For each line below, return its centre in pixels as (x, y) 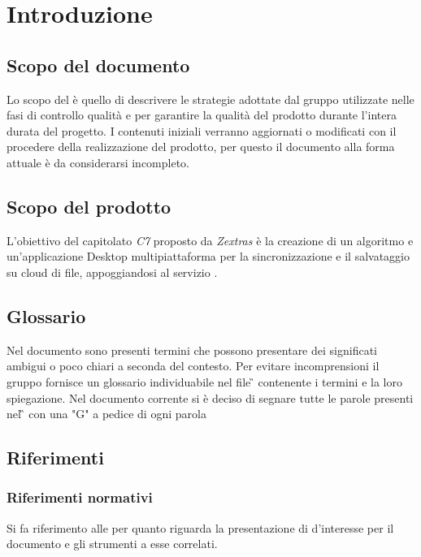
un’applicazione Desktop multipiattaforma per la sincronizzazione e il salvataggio (208, 256)
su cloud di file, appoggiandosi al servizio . (112, 272)
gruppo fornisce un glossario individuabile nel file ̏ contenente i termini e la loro (204, 381)
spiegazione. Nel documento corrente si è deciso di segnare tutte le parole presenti (210, 397)
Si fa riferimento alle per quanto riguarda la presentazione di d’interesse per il (200, 527)
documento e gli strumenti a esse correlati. (112, 544)
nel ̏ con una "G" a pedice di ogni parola (106, 414)
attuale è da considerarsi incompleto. (98, 162)
